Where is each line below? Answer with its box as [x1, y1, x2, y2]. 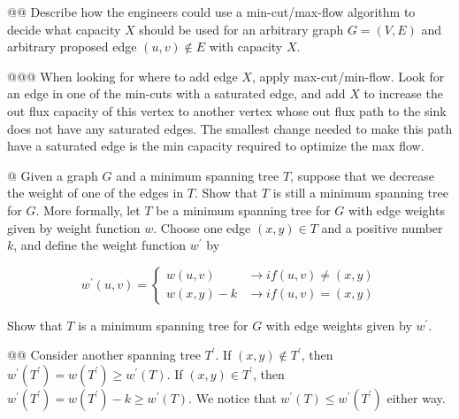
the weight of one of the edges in [7, 183, 184, 202]
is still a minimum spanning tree [272, 183, 448, 202]
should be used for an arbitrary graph [139, 19, 344, 38]
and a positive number [321, 218, 443, 237]
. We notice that [188, 388, 277, 407]
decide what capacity [7, 19, 121, 38]
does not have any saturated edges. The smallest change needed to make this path [7, 119, 453, 137]
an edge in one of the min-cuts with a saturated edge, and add [7, 84, 346, 103]
